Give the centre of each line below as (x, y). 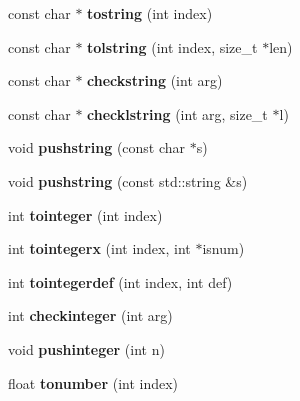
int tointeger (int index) (85, 214)
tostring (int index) (150, 13)
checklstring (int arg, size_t (177, 113)
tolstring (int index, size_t (172, 46)
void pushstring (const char (97, 147)
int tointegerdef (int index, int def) (120, 281)
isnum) (223, 248)
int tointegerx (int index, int (99, 248)
